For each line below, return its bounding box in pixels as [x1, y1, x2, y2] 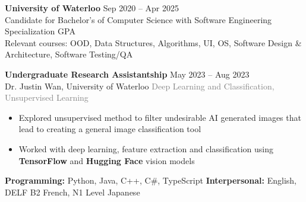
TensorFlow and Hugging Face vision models [18, 154, 195, 166]
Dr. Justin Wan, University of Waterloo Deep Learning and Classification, [5, 79, 275, 92]
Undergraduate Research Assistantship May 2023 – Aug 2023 [5, 68, 250, 80]
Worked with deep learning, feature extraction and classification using [18, 142, 273, 155]
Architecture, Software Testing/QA [5, 48, 133, 60]
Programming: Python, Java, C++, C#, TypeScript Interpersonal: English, [5, 174, 297, 187]
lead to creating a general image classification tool [18, 123, 201, 135]
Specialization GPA [5, 25, 75, 37]
